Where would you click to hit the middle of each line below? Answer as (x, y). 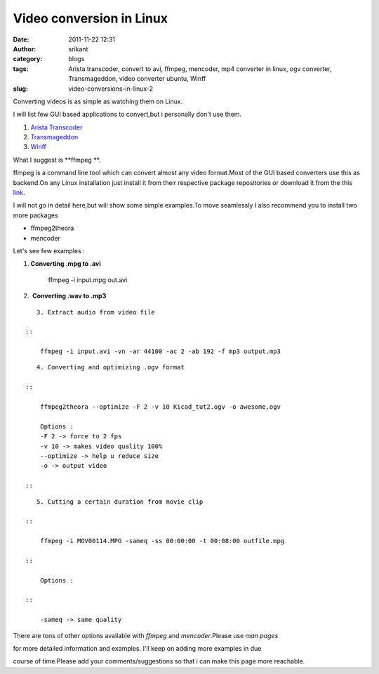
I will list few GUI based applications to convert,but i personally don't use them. (127, 114)
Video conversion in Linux (91, 18)
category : (28, 59)
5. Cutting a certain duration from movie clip (120, 502)
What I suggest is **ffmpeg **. (57, 160)
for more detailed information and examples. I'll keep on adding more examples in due (137, 649)
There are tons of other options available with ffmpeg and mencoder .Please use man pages (146, 635)
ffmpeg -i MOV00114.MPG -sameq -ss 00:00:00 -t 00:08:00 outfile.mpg (162, 541)
